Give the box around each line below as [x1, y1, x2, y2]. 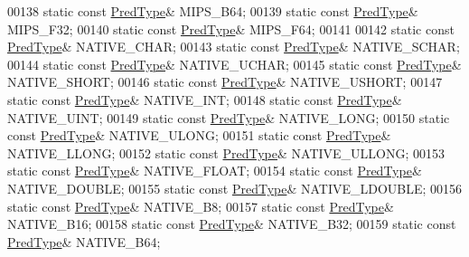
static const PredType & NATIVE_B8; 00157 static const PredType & [7, 196, 394, 215]
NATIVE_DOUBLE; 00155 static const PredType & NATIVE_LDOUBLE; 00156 [7, 178, 463, 197]
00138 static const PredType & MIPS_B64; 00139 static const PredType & [7, 2, 418, 20]
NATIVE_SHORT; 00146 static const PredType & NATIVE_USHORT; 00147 [7, 72, 443, 91]
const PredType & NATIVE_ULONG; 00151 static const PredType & [7, 126, 391, 145]
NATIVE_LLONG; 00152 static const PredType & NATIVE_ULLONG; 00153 [7, 143, 446, 162]
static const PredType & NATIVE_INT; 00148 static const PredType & [7, 90, 402, 109]
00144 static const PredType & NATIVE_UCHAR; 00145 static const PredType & [7, 54, 462, 73]
